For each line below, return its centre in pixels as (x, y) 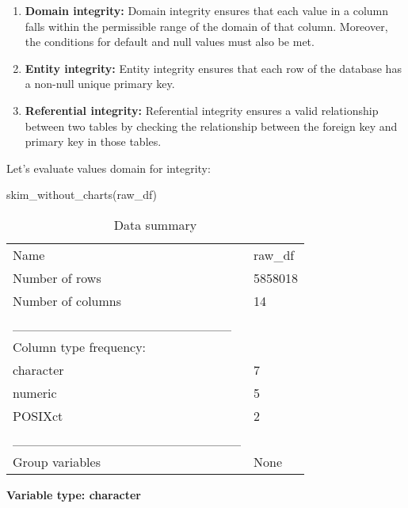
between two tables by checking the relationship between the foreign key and (211, 126)
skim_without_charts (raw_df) (82, 195)
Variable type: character (74, 494)
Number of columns (67, 300)
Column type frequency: (80, 346)
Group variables (57, 461)
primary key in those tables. (93, 141)
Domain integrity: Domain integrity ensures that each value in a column (207, 10)
